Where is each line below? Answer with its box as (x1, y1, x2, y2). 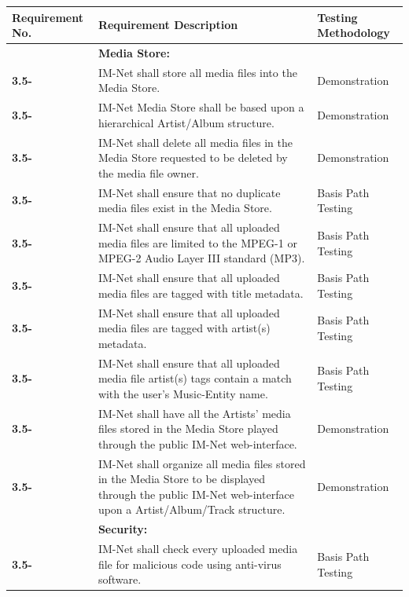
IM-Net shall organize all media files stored (98, 455, 306, 471)
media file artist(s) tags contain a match (98, 370, 292, 386)
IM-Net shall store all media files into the (98, 64, 297, 80)
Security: (98, 521, 148, 537)
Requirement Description (98, 16, 238, 33)
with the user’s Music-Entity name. (98, 385, 268, 401)
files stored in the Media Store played (98, 420, 278, 437)
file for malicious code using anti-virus (98, 555, 282, 572)
